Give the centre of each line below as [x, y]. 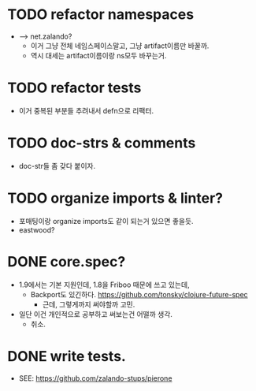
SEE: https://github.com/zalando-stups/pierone [95, 378]
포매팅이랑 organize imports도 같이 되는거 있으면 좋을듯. [106, 221]
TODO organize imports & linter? [115, 198]
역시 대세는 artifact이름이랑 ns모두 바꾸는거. [98, 55]
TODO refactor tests [74, 88]
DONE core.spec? [67, 261]
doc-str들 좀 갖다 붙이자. [57, 166]
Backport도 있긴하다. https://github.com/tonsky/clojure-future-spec [139, 294]
